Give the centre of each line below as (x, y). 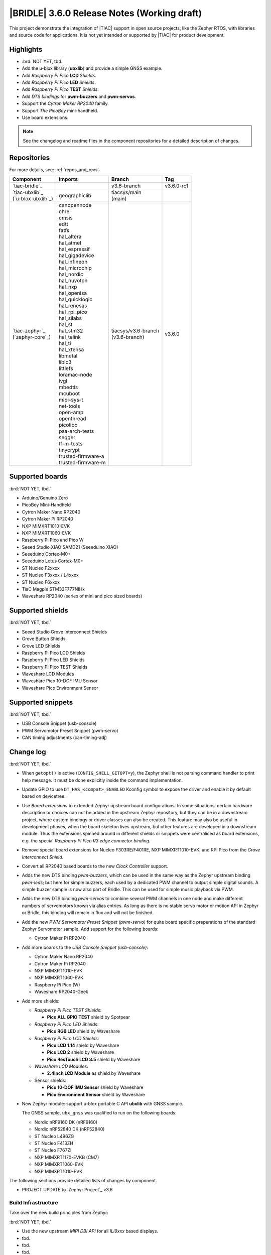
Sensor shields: (50, 1080)
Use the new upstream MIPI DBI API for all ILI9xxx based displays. (90, 1231)
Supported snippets (41, 702)
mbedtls (68, 388)
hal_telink (70, 337)
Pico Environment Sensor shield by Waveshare (96, 1094)
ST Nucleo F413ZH (54, 1143)
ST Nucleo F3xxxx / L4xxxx (50, 575)
